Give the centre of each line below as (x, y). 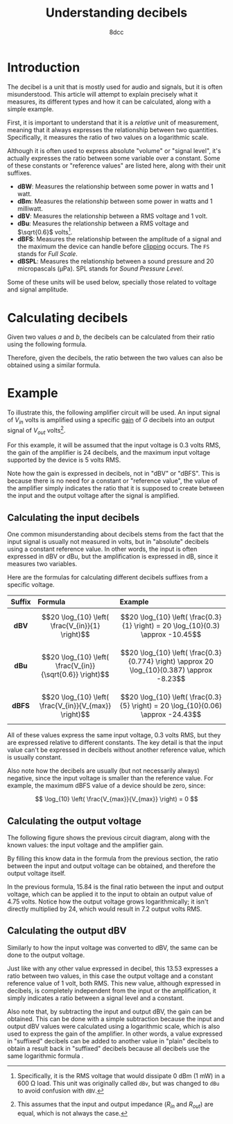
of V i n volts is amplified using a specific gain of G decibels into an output (111, 421)
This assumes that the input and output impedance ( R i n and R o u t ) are (115, 1105)
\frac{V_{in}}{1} (75, 626)
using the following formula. (47, 344)
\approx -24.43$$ (171, 714)
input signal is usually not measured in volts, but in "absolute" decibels (108, 542)
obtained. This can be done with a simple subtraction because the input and (116, 1019)
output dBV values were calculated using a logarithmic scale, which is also (114, 1026)
